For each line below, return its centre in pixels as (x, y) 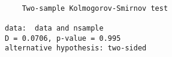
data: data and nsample (54, 28)
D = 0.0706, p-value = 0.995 (63, 38)
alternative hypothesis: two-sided (76, 48)
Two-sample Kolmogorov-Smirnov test (95, 8)
